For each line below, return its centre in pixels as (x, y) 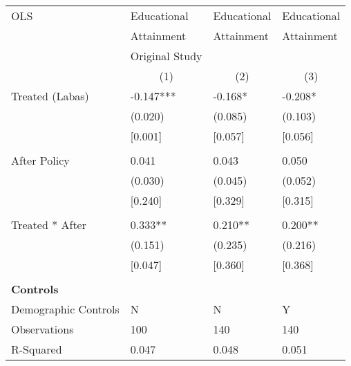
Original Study (166, 56)
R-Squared (37, 349)
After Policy (40, 160)
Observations (42, 329)
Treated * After (49, 225)
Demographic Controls (65, 309)
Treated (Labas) (50, 96)
